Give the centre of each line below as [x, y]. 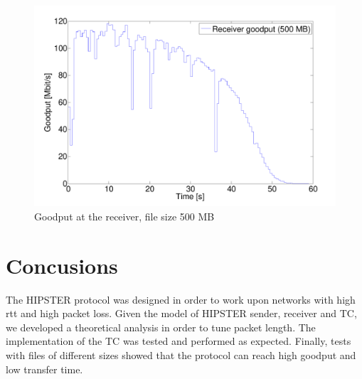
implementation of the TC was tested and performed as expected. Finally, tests [179, 341]
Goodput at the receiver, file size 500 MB [124, 216]
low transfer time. [44, 369]
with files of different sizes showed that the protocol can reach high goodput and [181, 355]
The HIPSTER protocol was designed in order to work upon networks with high [181, 299]
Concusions [62, 265]
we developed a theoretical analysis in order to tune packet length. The [161, 327]
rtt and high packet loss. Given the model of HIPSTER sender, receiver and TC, [181, 313]
